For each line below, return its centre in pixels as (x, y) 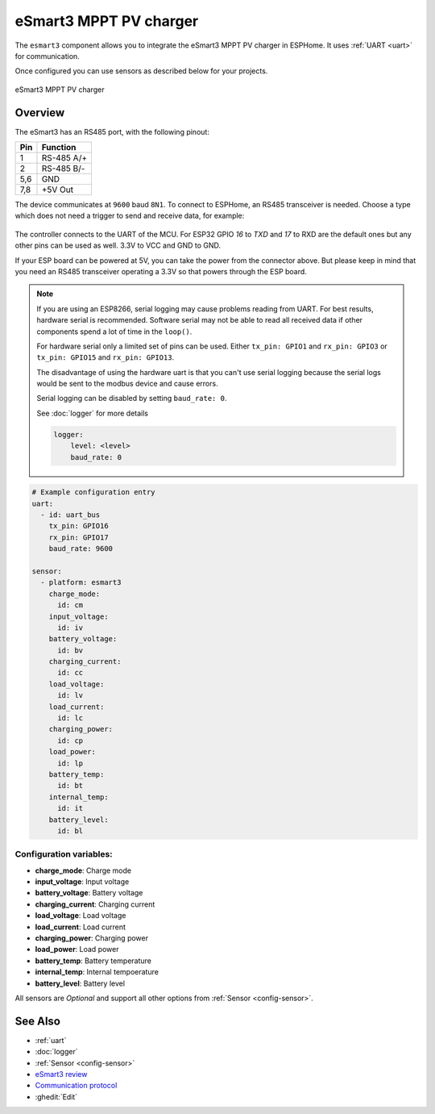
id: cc (70, 673)
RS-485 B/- (63, 169)
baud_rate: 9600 (81, 549)
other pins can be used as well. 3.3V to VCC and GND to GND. (118, 245)
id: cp (70, 741)
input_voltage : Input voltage (82, 882)
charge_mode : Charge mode (83, 870)
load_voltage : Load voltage (81, 916)
